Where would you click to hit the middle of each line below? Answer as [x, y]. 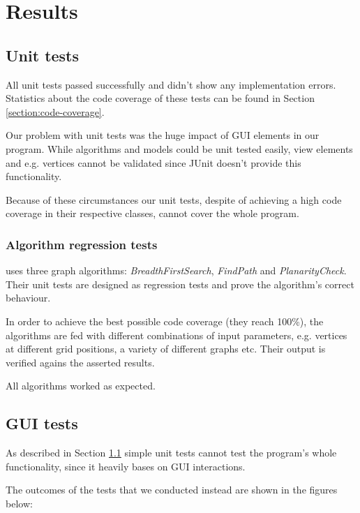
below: [19, 503]
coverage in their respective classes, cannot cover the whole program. [152, 213]
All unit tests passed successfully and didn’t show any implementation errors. [171, 84]
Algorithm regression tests [82, 244]
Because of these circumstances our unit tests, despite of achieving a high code [174, 199]
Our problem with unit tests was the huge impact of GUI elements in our [163, 135]
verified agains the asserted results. [80, 362]
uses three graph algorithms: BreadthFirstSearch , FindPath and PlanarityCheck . [176, 270]
